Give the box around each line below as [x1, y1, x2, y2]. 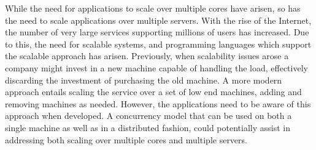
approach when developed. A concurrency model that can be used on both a [5, 109, 292, 122]
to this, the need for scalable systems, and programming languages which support [5, 37, 312, 50]
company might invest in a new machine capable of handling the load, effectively [5, 61, 308, 74]
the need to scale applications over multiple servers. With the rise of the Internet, [5, 13, 312, 26]
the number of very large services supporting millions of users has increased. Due [5, 26, 309, 38]
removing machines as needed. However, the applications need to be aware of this [5, 97, 311, 110]
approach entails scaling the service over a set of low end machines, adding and [5, 85, 302, 98]
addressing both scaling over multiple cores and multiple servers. [5, 133, 247, 146]
